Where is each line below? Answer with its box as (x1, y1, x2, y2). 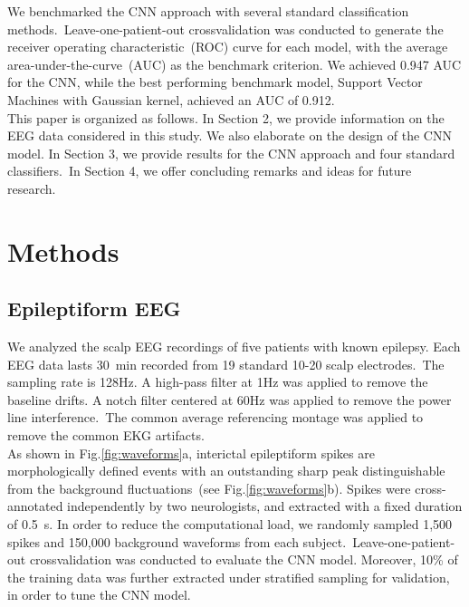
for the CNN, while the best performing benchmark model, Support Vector (7, 72, 423, 92)
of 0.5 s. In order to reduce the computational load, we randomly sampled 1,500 (7, 515, 453, 534)
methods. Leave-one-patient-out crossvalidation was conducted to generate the (7, 19, 444, 38)
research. (7, 178, 56, 198)
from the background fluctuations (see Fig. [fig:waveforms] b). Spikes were (7, 478, 411, 497)
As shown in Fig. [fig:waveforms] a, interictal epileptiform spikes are (7, 443, 375, 462)
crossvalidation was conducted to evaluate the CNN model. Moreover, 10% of (29, 550, 458, 569)
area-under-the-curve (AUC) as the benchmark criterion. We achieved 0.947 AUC (7, 54, 462, 73)
